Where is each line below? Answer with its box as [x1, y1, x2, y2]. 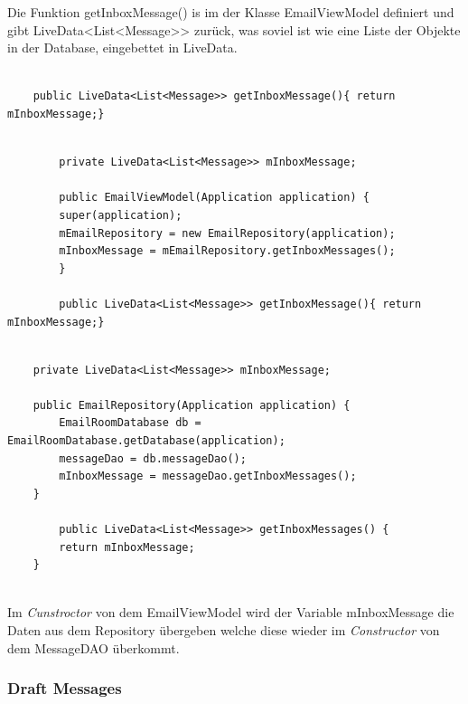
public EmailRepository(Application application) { [33, 398, 351, 412]
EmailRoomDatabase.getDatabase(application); [7, 434, 285, 448]
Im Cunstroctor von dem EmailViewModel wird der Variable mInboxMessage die [7, 603, 454, 622]
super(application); [59, 208, 183, 222]
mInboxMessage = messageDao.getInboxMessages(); [59, 470, 357, 483]
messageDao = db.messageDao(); [59, 452, 247, 465]
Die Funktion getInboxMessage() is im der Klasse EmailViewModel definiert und [7, 3, 454, 21]
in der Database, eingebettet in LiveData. [7, 38, 238, 57]
